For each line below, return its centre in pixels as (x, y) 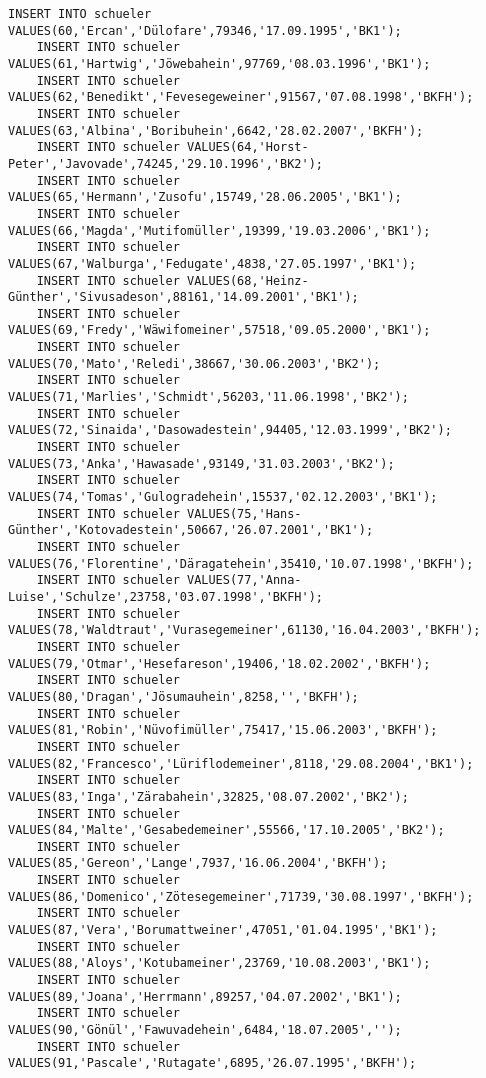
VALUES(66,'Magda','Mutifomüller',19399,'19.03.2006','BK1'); (219, 230)
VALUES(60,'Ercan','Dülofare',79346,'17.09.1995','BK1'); (205, 30)
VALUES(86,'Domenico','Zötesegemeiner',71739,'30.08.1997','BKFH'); (241, 896)
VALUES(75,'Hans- (244, 513)
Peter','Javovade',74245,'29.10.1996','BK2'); (165, 163)
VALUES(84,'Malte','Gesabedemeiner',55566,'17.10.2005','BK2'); (226, 830)
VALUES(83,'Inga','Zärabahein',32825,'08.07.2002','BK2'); (208, 796)
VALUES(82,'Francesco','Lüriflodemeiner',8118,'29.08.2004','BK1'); (241, 763)
